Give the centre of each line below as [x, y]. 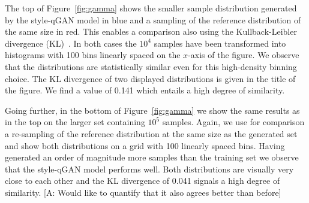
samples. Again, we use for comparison [233, 122]
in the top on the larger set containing [75, 122]
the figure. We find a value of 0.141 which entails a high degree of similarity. [145, 90]
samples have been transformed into [220, 43]
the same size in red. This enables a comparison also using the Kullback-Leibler [151, 31]
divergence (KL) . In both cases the [71, 43]
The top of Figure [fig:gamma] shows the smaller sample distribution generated [151, 8]
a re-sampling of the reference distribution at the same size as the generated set [151, 133]
